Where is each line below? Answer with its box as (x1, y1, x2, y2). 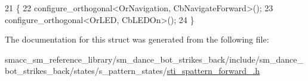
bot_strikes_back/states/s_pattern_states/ (5, 64, 167, 77)
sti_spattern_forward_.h (167, 64, 260, 77)
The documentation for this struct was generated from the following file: (5, 33, 269, 46)
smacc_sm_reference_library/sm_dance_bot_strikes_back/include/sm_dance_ (5, 53, 303, 65)
